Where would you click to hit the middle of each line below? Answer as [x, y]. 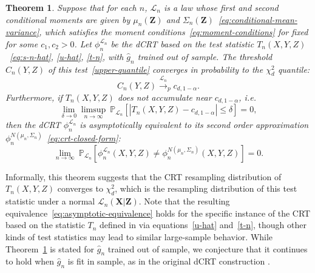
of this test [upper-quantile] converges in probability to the [156, 69]
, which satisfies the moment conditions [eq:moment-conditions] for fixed [174, 32]
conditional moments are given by [68, 19]
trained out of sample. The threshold [205, 56]
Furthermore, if [34, 97]
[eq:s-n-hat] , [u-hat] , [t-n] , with [67, 56]
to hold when [30, 261]
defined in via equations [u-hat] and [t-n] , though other [203, 225]
